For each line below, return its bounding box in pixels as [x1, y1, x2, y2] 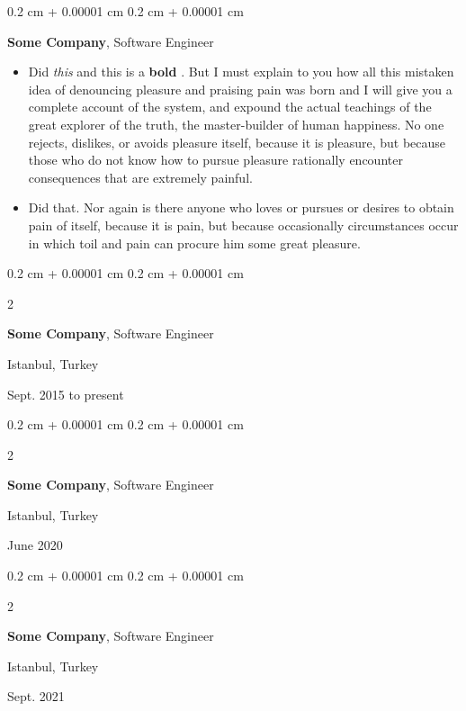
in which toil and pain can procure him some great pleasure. [28, 233, 361, 252]
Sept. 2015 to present [7, 384, 124, 403]
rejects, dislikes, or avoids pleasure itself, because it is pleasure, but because [28, 132, 446, 151]
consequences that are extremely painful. [28, 167, 253, 186]
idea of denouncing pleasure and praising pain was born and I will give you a [28, 79, 453, 98]
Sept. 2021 [7, 687, 65, 706]
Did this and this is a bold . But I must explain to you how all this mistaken [28, 62, 454, 81]
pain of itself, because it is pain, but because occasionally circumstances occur [28, 215, 459, 234]
